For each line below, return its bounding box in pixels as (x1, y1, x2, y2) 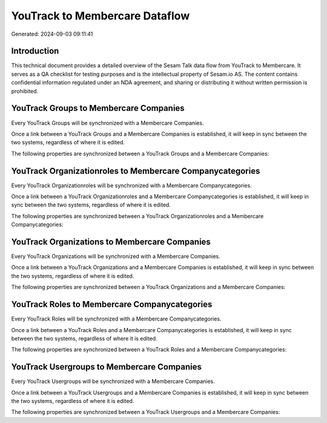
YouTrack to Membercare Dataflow (11, 9, 190, 22)
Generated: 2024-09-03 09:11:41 (11, 30, 93, 38)
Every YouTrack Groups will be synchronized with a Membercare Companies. (11, 119, 204, 127)
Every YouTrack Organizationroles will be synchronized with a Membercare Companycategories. (11, 182, 253, 189)
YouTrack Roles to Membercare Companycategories (11, 299, 213, 310)
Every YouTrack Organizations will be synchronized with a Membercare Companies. (11, 253, 220, 260)
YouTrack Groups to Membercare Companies (11, 103, 185, 113)
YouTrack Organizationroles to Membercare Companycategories (11, 165, 260, 176)
